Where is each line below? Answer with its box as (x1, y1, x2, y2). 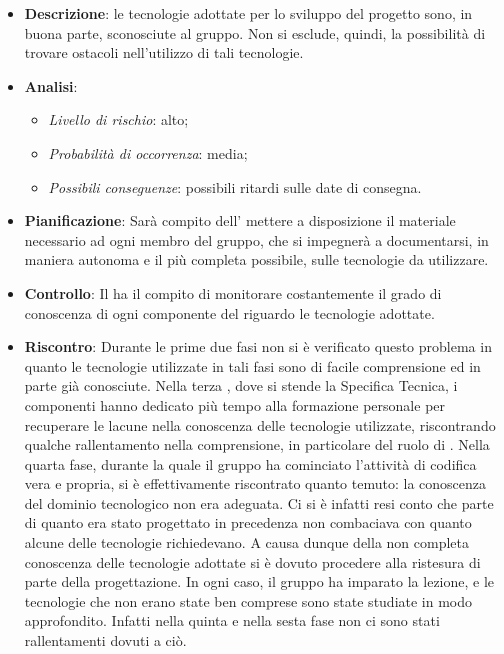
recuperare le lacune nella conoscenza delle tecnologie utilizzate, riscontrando (24, 414, 496, 435)
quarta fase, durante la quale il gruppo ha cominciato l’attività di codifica (24, 453, 477, 474)
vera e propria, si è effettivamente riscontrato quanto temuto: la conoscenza (24, 473, 486, 494)
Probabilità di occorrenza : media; (48, 142, 248, 163)
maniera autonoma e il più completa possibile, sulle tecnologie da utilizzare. (24, 249, 489, 270)
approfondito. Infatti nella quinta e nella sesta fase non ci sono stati (24, 610, 440, 631)
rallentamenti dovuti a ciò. (24, 630, 187, 651)
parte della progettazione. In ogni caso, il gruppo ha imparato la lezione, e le (24, 571, 495, 592)
